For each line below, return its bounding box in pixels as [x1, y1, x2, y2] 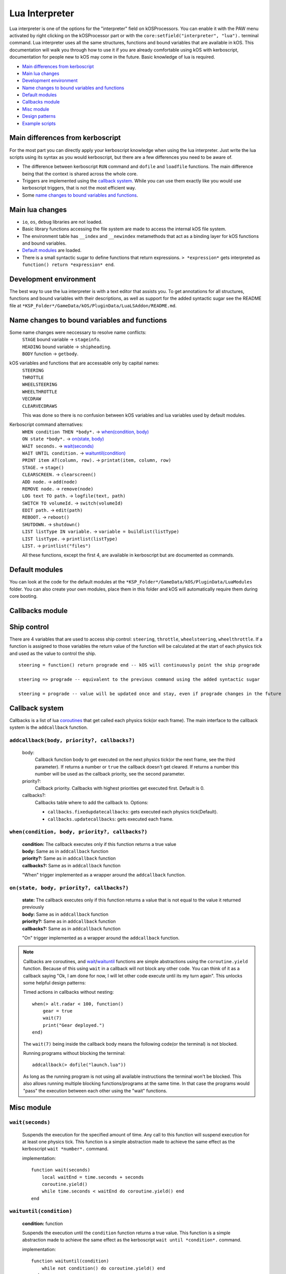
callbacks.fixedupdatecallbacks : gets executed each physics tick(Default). [47, 809, 218, 815]
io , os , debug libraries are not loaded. [22, 219, 103, 225]
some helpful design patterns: [23, 979, 86, 986]
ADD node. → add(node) [22, 479, 77, 485]
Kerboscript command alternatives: [9, 421, 83, 428]
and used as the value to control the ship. [9, 650, 96, 656]
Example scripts [22, 120, 56, 126]
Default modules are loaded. [22, 247, 81, 253]
